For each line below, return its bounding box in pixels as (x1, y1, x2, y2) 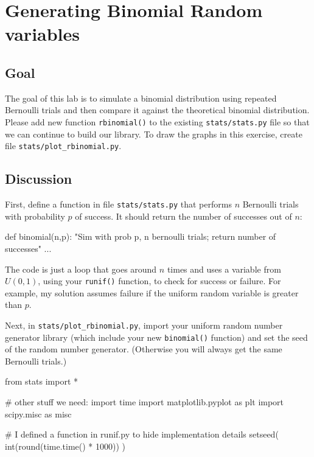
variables (5, 21, 80, 46)
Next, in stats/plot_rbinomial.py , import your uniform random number (5, 318, 283, 331)
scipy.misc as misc (5, 407, 72, 420)
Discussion (5, 169, 72, 188)
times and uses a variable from (167, 262, 281, 275)
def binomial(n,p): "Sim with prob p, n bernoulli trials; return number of (5, 230, 276, 243)
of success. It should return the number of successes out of (75, 209, 292, 222)
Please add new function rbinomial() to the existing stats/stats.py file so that (5, 115, 310, 128)
